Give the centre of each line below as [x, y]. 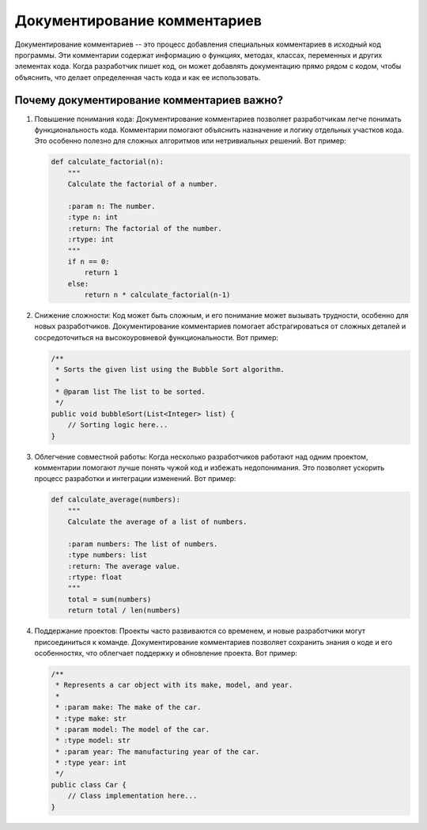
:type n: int [93, 217]
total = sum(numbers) [110, 599]
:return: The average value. [124, 566]
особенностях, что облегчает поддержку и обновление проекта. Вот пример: [166, 653]
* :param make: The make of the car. [128, 707]
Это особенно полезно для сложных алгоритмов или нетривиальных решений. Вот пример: [191, 141]
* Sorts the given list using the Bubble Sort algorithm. [170, 370]
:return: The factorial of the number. [145, 228]
